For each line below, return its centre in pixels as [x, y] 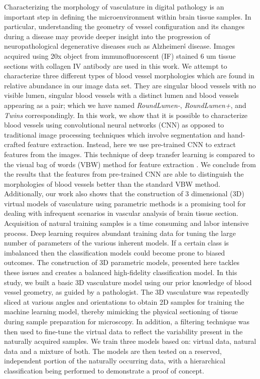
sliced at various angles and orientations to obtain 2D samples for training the [124, 301]
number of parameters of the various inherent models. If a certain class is [116, 243]
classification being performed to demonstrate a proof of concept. [104, 370]
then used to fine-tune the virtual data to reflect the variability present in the [123, 331]
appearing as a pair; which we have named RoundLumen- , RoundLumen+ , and [125, 105]
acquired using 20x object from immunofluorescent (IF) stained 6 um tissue [120, 55]
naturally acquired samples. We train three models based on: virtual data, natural [130, 341]
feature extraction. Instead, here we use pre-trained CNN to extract [132, 144]
